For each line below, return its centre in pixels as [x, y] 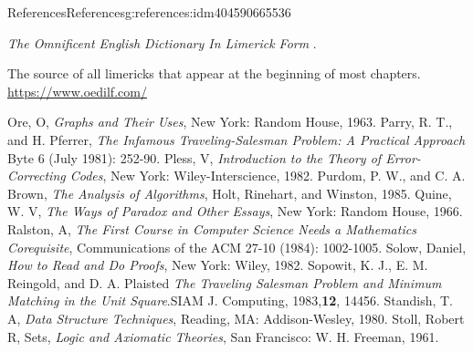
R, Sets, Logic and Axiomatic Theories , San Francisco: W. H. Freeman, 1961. [223, 336]
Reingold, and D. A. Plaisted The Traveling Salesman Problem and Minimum [225, 282]
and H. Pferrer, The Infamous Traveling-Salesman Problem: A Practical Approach [236, 139]
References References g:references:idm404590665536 [149, 12]
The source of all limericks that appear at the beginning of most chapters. [214, 73]
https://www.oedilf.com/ [77, 91]
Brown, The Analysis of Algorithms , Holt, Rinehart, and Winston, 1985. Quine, [230, 193]
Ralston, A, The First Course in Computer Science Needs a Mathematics [212, 228]
